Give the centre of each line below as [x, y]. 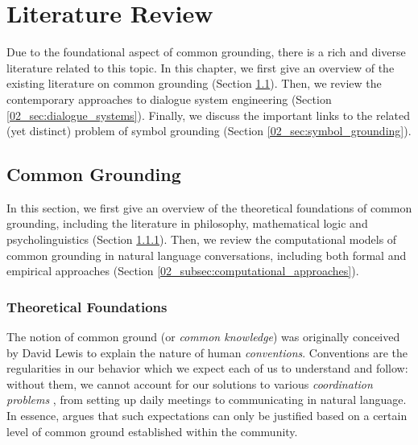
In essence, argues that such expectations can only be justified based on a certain [207, 416]
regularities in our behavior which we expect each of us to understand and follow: [207, 368]
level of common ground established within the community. [152, 431]
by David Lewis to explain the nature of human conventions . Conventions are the [207, 352]
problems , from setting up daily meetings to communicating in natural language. [207, 400]
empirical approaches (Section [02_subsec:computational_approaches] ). [183, 271]
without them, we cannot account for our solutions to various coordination [190, 383]
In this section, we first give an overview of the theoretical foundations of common [209, 207]
